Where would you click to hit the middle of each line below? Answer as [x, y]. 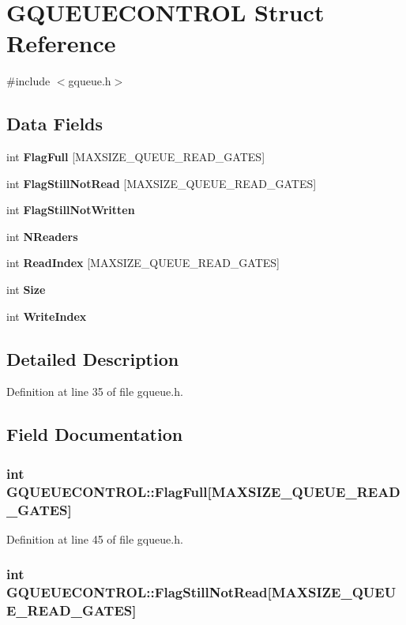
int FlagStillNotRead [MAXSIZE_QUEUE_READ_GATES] [162, 183]
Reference [61, 43]
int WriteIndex [47, 316]
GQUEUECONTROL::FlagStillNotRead [137, 592]
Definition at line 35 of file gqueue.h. [95, 392]
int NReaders [42, 236]
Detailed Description [93, 358]
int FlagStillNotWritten [71, 210]
